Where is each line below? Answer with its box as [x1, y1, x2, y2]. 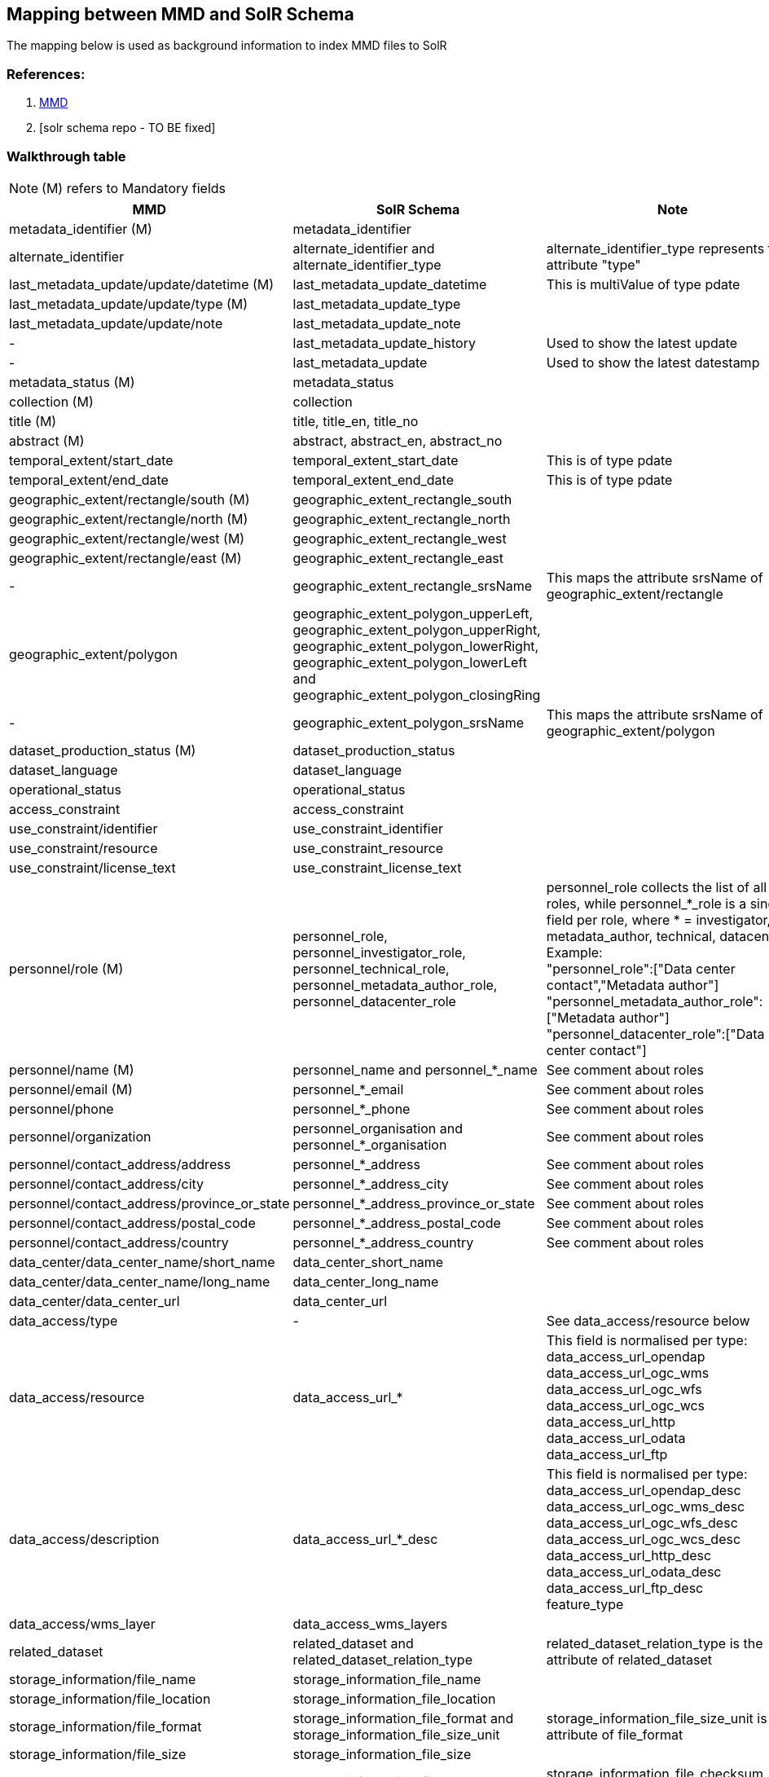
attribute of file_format [546, 1726, 683, 1743]
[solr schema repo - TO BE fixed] [39, 121, 216, 135]
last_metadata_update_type [292, 295, 461, 312]
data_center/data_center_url [9, 1292, 180, 1309]
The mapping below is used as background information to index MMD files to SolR [7, 38, 447, 53]
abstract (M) [9, 432, 85, 449]
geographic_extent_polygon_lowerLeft [292, 653, 527, 671]
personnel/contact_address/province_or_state [9, 1194, 290, 1212]
